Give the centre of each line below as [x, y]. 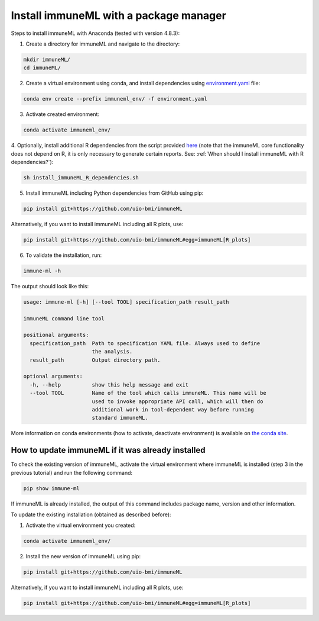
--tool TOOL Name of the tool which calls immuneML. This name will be [148, 393]
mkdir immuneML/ [47, 59]
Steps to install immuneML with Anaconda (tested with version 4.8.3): [95, 33]
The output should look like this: [50, 286]
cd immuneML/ [42, 68]
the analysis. [112, 352]
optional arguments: [53, 377]
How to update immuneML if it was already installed [108, 450]
